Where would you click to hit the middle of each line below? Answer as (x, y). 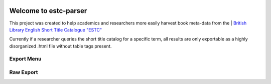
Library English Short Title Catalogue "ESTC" (56, 29)
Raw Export (24, 72)
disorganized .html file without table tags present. (60, 46)
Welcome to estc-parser (48, 11)
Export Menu (25, 59)
